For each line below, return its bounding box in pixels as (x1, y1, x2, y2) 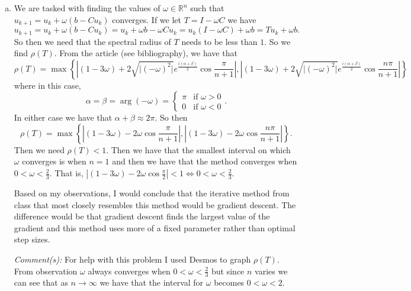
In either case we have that (14, 111, 113, 124)
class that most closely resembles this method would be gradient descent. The (14, 198, 296, 211)
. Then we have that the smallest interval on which (106, 143, 291, 156)
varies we (255, 264, 288, 277)
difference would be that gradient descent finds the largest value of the (14, 210, 270, 222)
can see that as (14, 276, 68, 289)
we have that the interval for (99, 276, 204, 289)
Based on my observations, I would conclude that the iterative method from (14, 187, 290, 199)
